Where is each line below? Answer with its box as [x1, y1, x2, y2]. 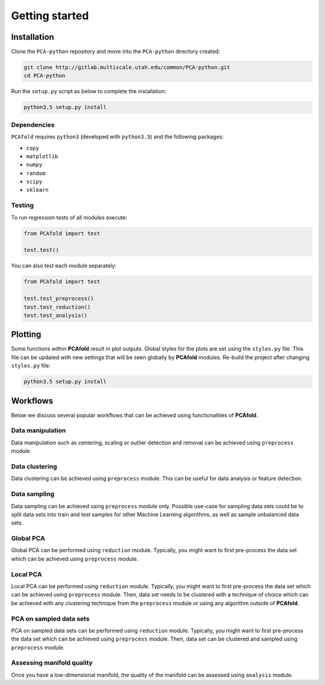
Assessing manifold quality [11, 659, 93, 667]
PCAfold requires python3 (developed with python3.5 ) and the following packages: [11, 133, 224, 141]
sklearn [26, 186, 49, 194]
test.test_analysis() [23, 312, 88, 319]
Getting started [11, 9, 89, 22]
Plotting [11, 330, 42, 340]
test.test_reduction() [23, 304, 91, 310]
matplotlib [26, 153, 58, 159]
